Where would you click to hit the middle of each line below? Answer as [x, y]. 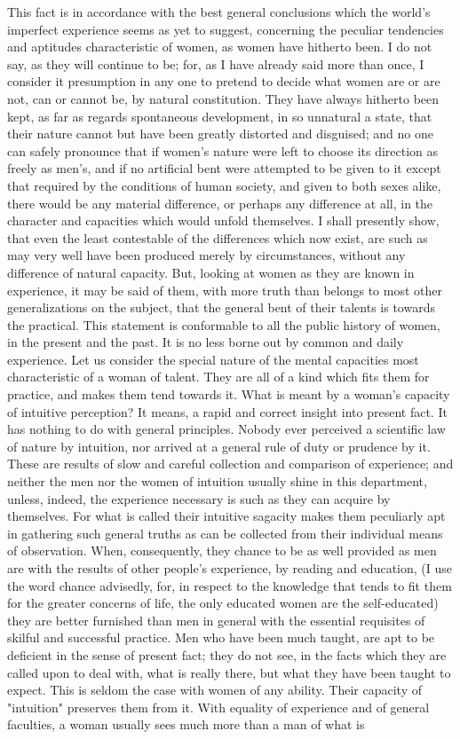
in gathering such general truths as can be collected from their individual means [225, 533]
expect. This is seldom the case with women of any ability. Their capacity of [214, 690]
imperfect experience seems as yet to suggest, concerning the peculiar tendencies [226, 29]
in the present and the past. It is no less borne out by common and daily [206, 342]
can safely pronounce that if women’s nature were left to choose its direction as [223, 150]
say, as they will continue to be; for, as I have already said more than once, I [216, 63]
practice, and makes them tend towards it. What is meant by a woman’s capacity [229, 394]
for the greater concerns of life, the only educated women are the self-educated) [223, 603]
